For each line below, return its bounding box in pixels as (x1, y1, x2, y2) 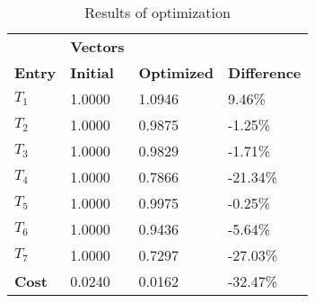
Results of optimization (84, 2, 231, 22)
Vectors (70, 36, 125, 57)
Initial (70, 62, 114, 83)
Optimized (138, 62, 214, 83)
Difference (228, 62, 302, 83)
